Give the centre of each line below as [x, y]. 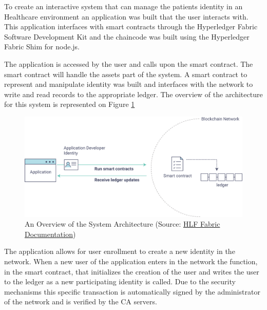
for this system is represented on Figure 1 [70, 104]
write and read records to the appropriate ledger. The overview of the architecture [133, 94]
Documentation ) [50, 234]
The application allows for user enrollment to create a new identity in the [120, 251]
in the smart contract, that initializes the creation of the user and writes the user [132, 271]
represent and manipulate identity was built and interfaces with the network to [129, 84]
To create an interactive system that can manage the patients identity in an [123, 6]
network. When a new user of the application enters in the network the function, [131, 261]
